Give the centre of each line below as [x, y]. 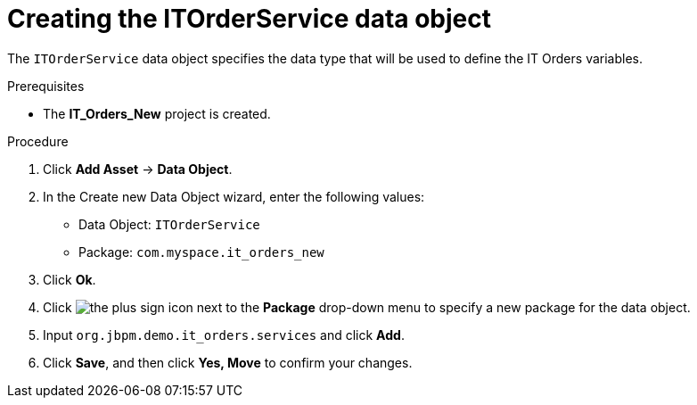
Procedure [38, 141]
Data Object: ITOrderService [169, 224]
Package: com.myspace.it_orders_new [201, 252]
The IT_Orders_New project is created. [157, 113]
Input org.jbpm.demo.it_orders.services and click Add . [224, 335]
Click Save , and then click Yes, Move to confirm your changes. [228, 362]
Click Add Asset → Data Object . [138, 169]
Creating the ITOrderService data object [250, 19]
